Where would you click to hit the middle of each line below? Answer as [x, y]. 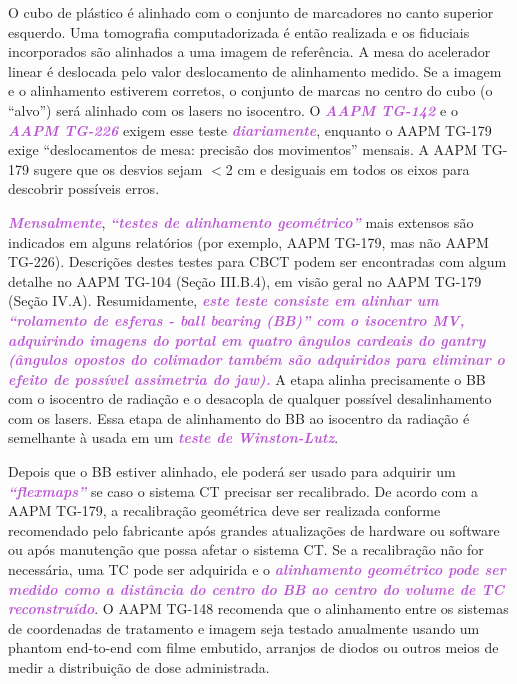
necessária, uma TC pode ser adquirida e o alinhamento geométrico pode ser [257, 569]
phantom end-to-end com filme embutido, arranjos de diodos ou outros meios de [253, 647]
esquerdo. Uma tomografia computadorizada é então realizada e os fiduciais [239, 31]
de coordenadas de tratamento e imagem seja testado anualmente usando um [244, 627]
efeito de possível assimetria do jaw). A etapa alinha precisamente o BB [247, 378]
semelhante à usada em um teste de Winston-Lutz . [173, 437]
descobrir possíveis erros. [84, 188]
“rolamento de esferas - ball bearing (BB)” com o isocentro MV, [236, 319]
